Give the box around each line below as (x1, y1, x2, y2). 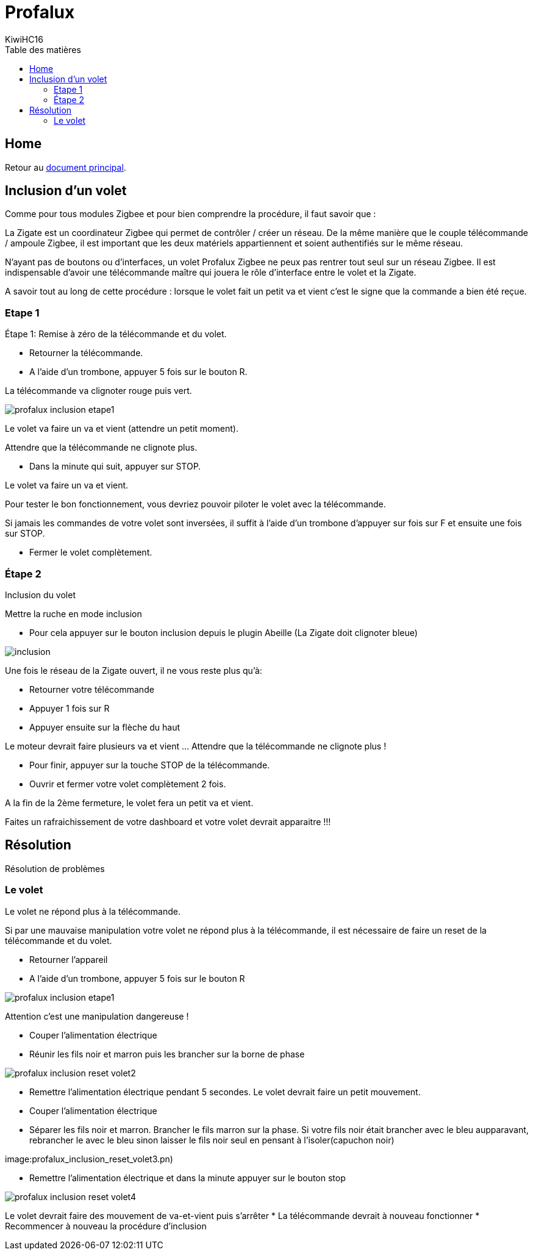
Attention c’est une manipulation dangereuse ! (5, 1010, 189, 1021)
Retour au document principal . (5, 162, 126, 173)
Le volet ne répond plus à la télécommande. (5, 906, 181, 917)
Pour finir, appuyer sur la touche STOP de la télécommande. (29, 759, 270, 770)
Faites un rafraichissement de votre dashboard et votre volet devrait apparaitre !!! (5, 816, 331, 827)
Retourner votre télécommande (29, 684, 154, 695)
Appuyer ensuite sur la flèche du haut (29, 721, 181, 732)
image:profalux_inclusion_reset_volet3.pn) (5, 1153, 173, 1164)
